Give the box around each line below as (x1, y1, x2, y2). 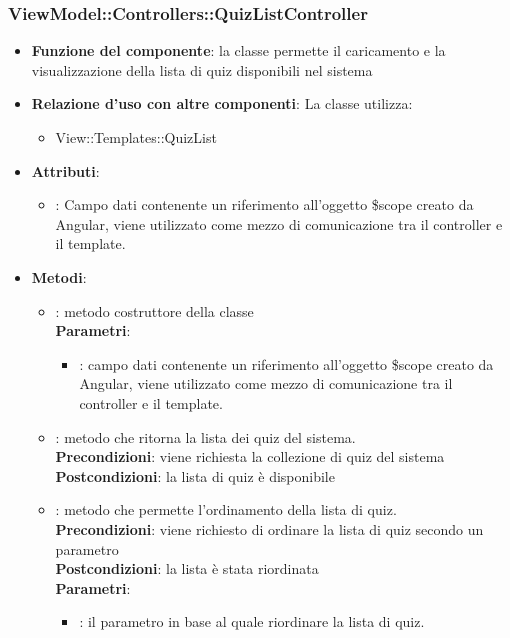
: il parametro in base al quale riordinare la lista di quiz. (79, 611, 425, 632)
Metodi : (31, 266, 87, 287)
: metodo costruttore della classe (55, 300, 254, 321)
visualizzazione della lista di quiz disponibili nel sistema (31, 59, 373, 80)
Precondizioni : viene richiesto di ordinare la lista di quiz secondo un (55, 518, 484, 539)
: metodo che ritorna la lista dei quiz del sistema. (55, 426, 356, 447)
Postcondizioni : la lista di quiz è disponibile (55, 465, 335, 486)
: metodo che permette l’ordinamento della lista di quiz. (55, 499, 397, 520)
